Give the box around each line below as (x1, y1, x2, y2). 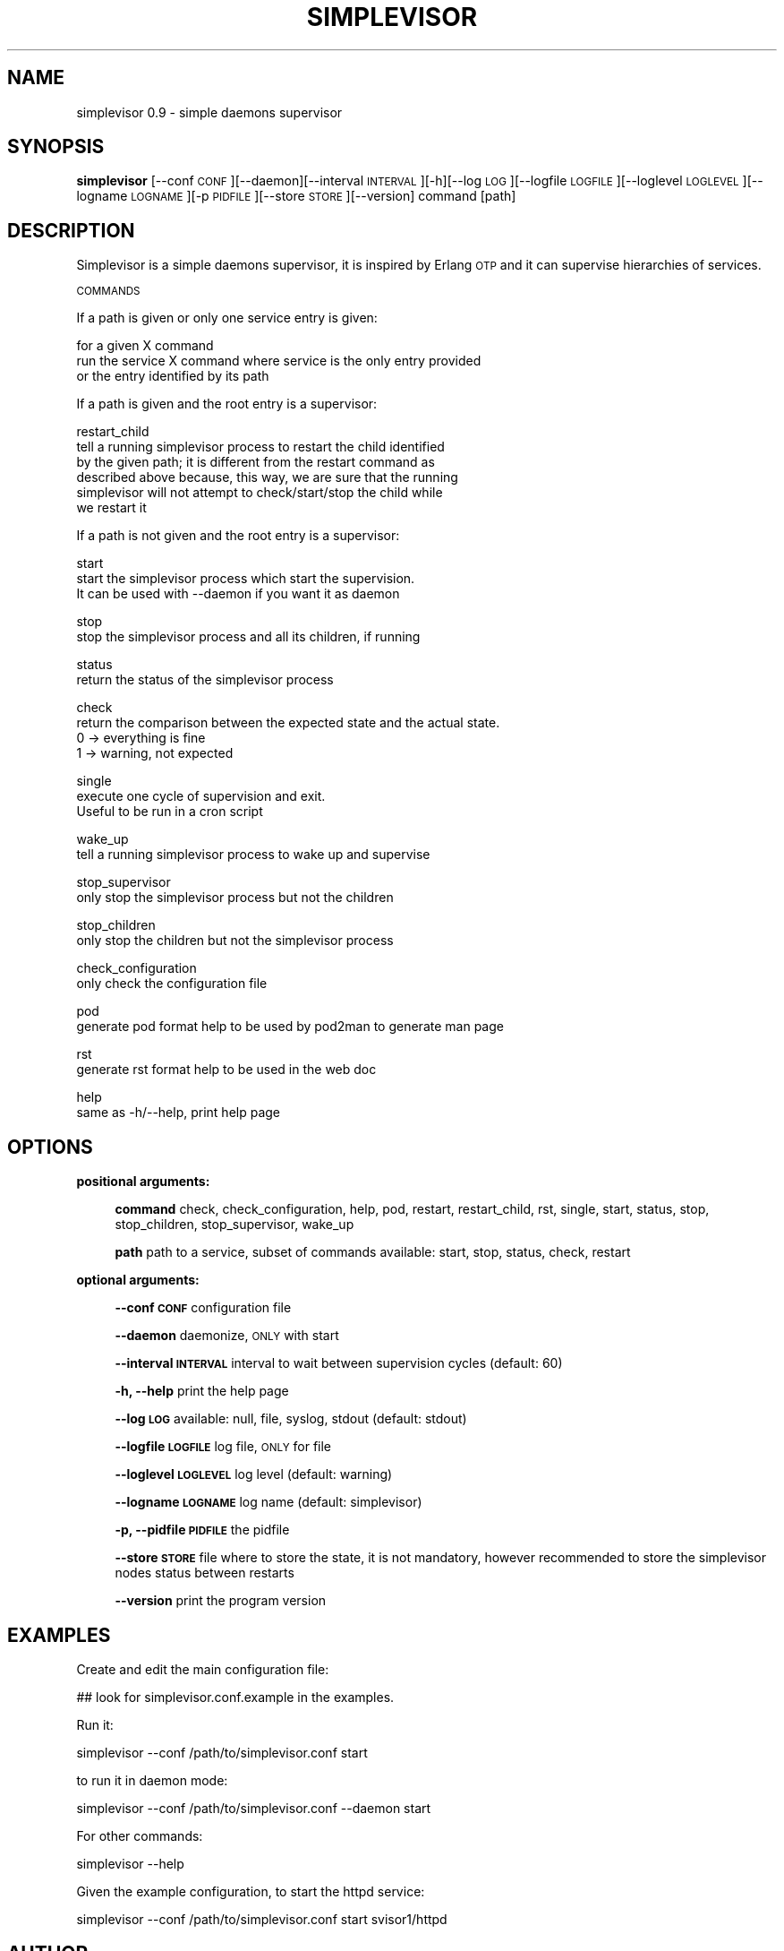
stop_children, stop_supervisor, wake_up (115, 1216, 354, 1233)
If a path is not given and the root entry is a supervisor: (76, 528, 400, 544)
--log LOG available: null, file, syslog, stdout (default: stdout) (115, 1411, 467, 1427)
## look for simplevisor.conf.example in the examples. (76, 1689, 395, 1705)
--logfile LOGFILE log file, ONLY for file (115, 1439, 332, 1455)
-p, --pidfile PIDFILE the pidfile (115, 1522, 290, 1538)
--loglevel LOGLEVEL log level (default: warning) (115, 1466, 393, 1483)
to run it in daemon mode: (76, 1772, 228, 1788)
